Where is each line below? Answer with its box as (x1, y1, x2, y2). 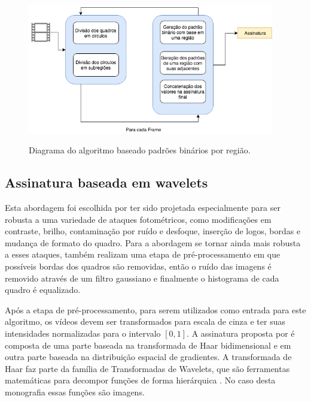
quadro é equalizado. (5, 283, 81, 296)
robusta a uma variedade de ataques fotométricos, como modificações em (5, 213, 272, 225)
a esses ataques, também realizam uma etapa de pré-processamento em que (5, 248, 280, 261)
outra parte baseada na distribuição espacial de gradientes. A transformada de (5, 350, 292, 363)
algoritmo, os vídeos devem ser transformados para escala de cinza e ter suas (5, 315, 285, 328)
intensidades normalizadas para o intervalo (5, 327, 161, 339)
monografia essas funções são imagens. (5, 385, 145, 398)
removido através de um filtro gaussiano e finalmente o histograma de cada (5, 271, 279, 284)
